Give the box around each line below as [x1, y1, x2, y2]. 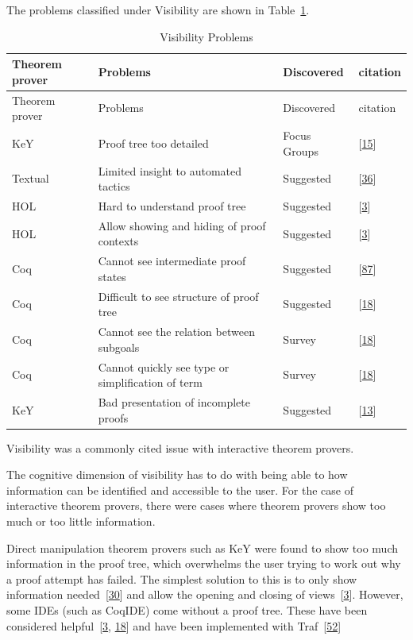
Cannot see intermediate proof [98, 253, 246, 269]
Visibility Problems [160, 28, 253, 44]
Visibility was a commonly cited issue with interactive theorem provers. [6, 439, 354, 456]
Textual [12, 170, 49, 187]
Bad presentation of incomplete [98, 393, 250, 410]
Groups [283, 142, 318, 159]
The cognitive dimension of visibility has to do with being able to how [6, 466, 348, 483]
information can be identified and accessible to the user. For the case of [6, 481, 353, 498]
